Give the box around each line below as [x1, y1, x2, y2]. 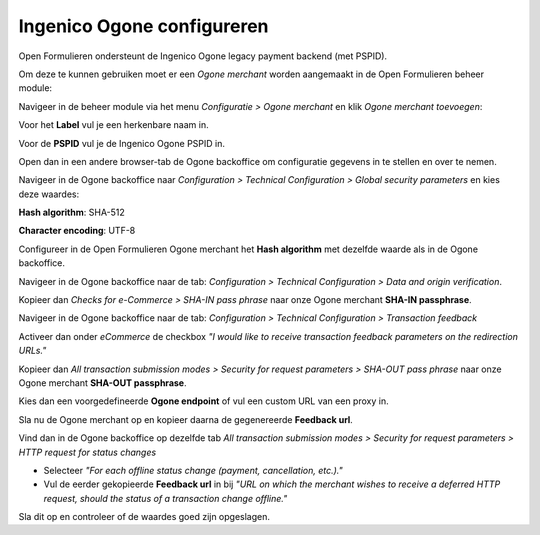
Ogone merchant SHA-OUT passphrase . [18, 376, 187, 389]
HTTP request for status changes [18, 446, 157, 458]
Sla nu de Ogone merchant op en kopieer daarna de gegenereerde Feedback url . [18, 413, 354, 425]
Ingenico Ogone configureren [18, 15, 269, 37]
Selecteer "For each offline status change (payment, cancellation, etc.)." [43, 464, 344, 476]
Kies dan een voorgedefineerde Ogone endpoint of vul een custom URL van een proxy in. [18, 395, 389, 407]
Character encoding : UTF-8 [18, 225, 136, 237]
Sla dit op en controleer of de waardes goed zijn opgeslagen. [18, 511, 270, 523]
